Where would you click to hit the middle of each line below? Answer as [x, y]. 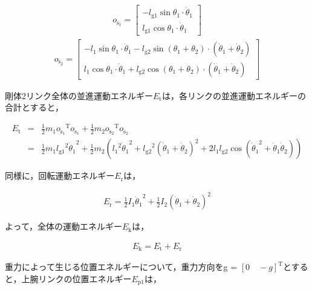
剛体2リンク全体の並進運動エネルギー [79, 95]
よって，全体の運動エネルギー [63, 226]
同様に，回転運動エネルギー [60, 176]
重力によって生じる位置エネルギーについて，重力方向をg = [121, 267]
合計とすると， [34, 107]
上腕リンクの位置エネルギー [76, 278]
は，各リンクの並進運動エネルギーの [234, 95]
